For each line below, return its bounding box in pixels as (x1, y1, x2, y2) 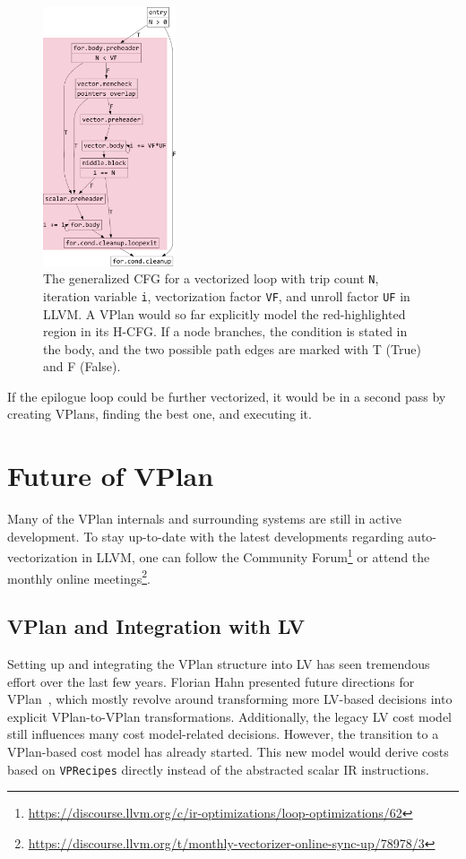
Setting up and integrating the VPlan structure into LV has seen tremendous (7, 655, 430, 673)
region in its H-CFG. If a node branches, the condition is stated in (43, 322, 408, 341)
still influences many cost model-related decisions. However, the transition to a (7, 725, 439, 743)
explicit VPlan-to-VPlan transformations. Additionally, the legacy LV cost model (7, 707, 452, 725)
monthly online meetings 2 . (7, 566, 151, 587)
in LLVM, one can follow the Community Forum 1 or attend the (82, 545, 430, 567)
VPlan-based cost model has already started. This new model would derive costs (7, 742, 449, 761)
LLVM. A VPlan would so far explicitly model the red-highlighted (43, 304, 406, 323)
